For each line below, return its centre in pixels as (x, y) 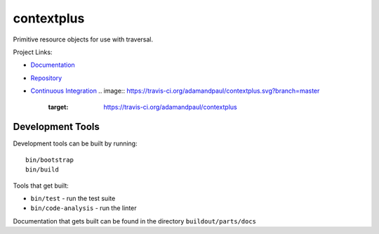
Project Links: (33, 52)
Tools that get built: (41, 186)
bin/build (42, 170)
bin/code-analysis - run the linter (84, 208)
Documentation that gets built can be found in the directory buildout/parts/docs (134, 221)
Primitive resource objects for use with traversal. (83, 39)
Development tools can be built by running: (75, 143)
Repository (46, 78)
